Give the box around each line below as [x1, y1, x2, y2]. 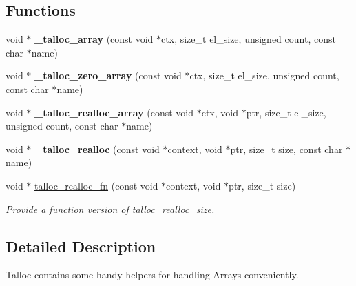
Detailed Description [6, 235, 156, 256]
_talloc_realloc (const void [34, 141, 160, 156]
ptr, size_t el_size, [246, 105, 326, 119]
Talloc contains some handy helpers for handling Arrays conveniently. [6, 267, 299, 282]
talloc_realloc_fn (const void [34, 178, 158, 192]
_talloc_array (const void [34, 32, 154, 46]
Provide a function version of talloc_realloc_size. [6, 201, 215, 216]
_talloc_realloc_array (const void [34, 105, 194, 119]
